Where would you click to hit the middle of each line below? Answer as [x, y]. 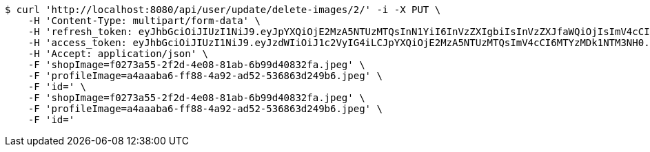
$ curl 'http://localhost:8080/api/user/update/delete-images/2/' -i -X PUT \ [223, 10]
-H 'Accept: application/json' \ [118, 54]
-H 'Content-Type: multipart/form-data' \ [144, 21]
